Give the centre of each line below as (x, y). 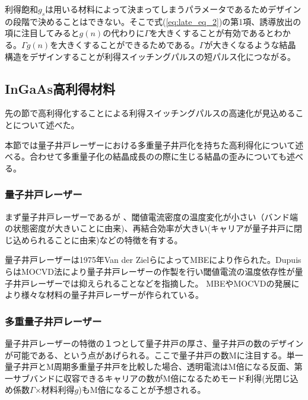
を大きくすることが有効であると (212, 33)
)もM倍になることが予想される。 (142, 390)
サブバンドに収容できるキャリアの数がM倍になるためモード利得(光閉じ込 (155, 378)
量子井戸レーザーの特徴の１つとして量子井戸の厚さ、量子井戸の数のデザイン (154, 343)
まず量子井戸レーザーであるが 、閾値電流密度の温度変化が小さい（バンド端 (152, 216)
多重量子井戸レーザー (53, 321)
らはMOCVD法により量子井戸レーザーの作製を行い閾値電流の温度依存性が (150, 271)
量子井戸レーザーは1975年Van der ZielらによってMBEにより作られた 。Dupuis (153, 260)
